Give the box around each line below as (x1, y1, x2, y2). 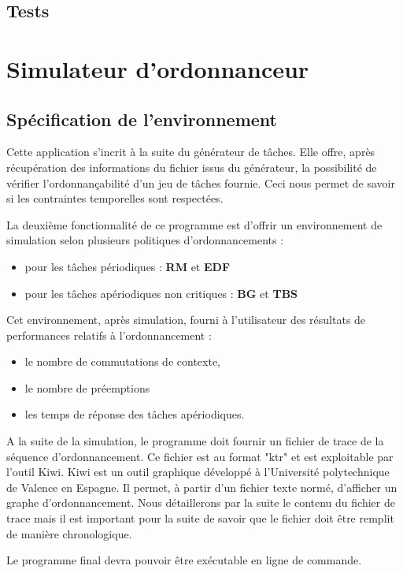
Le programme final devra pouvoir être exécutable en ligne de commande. (6, 552, 362, 568)
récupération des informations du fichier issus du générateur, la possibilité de (6, 158, 377, 175)
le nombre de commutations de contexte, (24, 353, 220, 370)
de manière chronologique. (6, 525, 132, 541)
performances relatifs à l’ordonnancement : (6, 326, 212, 343)
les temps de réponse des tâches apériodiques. (24, 406, 245, 422)
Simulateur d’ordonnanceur (6, 52, 309, 84)
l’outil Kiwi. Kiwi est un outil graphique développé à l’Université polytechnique (6, 463, 390, 480)
